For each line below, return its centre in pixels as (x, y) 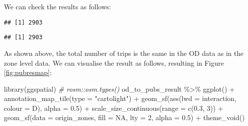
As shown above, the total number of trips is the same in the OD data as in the (124, 53)
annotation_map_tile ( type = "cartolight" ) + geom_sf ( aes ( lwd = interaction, (120, 98)
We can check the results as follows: (58, 6)
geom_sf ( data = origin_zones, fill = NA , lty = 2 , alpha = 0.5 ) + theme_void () (124, 117)
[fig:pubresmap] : (28, 72)
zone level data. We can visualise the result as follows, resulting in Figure (114, 63)
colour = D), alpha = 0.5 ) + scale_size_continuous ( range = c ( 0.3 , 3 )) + (114, 108)
